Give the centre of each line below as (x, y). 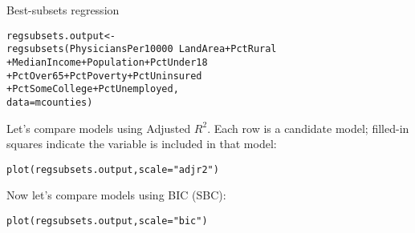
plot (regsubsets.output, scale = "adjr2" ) (113, 169)
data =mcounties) (50, 102)
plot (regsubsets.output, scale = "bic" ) (107, 221)
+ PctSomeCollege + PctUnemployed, (93, 89)
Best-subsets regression (63, 10)
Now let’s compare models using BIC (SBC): (116, 195)
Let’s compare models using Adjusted (99, 128)
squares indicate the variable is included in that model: (142, 144)
